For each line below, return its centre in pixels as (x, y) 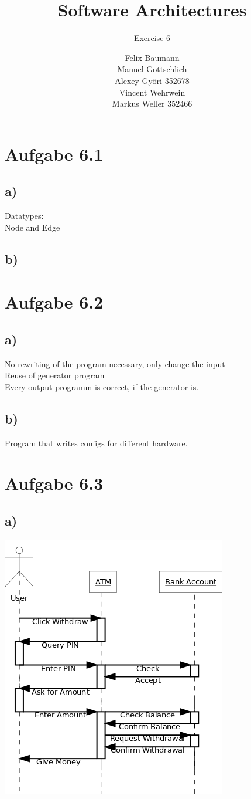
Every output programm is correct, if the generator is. (102, 386)
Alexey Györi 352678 (152, 80)
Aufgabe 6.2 (54, 302)
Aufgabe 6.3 (54, 483)
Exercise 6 (152, 38)
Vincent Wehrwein (152, 92)
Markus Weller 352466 (152, 104)
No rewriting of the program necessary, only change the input (115, 363)
